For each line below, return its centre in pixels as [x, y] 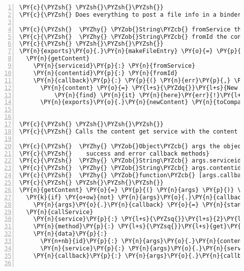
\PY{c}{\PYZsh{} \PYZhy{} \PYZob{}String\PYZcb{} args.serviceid [130, 161]
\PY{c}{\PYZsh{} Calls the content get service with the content [128, 131]
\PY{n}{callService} [60, 212]
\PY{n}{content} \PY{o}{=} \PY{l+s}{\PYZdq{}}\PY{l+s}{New [139, 88]
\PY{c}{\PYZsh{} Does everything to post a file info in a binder [130, 14]
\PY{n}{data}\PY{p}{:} [70, 234]
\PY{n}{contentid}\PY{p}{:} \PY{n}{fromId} [106, 73]
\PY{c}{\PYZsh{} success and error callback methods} [114, 153]
